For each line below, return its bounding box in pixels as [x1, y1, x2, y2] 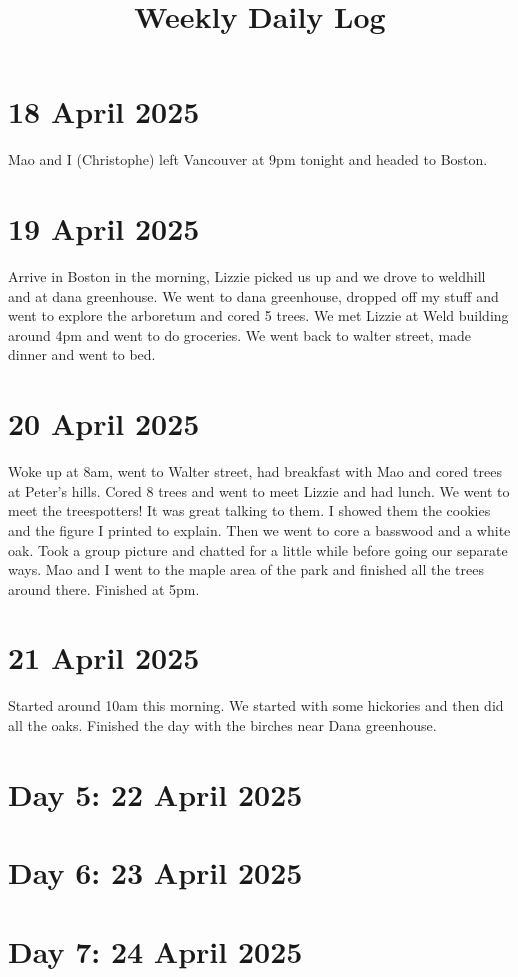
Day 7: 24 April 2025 [8, 930, 303, 971]
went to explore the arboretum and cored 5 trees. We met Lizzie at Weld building [8, 305, 509, 326]
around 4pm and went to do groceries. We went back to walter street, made [8, 324, 472, 345]
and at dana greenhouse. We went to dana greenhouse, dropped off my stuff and [8, 285, 499, 306]
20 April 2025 [8, 403, 200, 444]
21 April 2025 [8, 637, 200, 678]
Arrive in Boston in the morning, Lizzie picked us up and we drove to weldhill [8, 266, 486, 287]
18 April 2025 [8, 91, 200, 132]
